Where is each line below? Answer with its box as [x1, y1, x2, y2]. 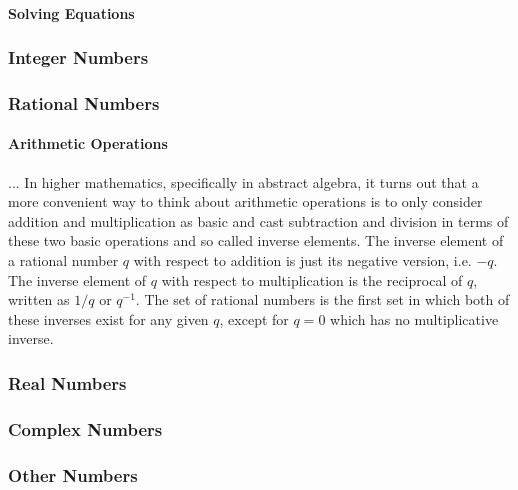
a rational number [8, 250, 119, 271]
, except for [219, 308, 289, 329]
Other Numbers [8, 462, 138, 487]
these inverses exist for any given [8, 308, 209, 329]
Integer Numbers [8, 45, 149, 70]
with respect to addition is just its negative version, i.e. [133, 250, 472, 271]
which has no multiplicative [330, 308, 499, 329]
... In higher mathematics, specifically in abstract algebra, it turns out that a [8, 171, 479, 192]
